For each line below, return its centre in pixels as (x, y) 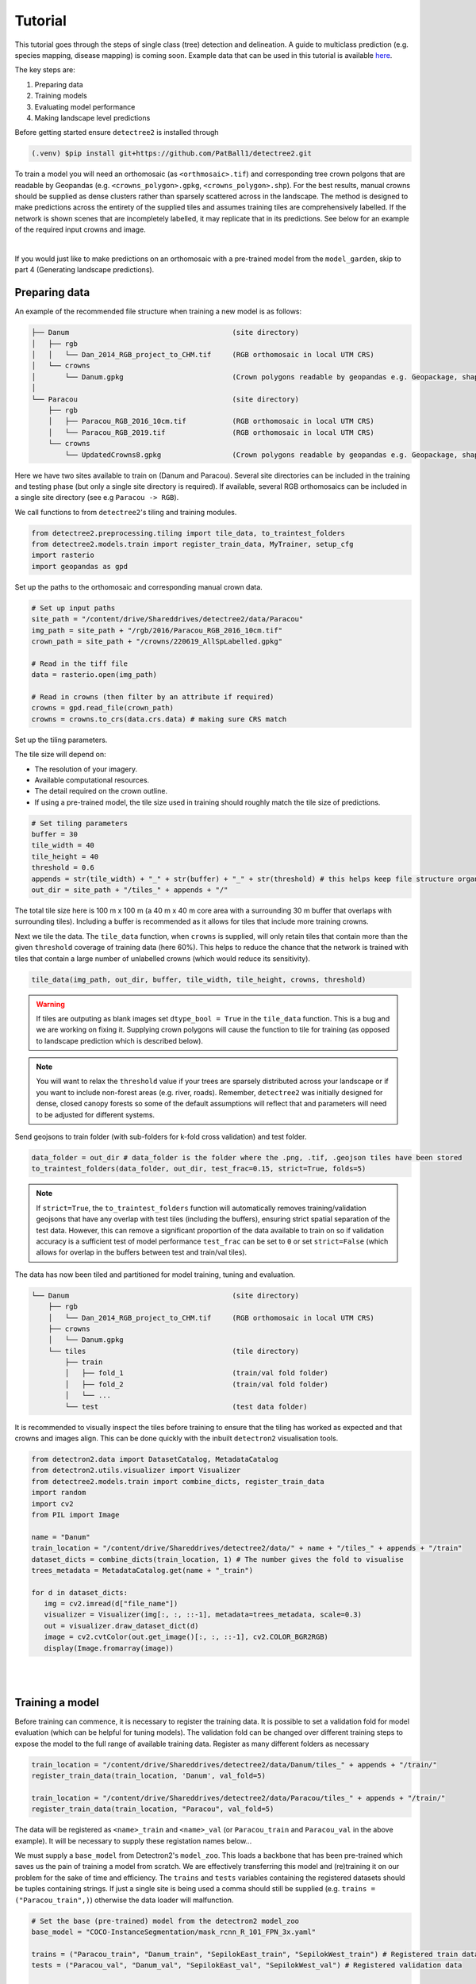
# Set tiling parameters (80, 823)
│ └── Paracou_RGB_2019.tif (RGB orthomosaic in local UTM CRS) (211, 432)
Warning (50, 1004)
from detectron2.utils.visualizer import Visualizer (136, 1471)
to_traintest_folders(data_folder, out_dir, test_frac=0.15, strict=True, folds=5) (199, 1169)
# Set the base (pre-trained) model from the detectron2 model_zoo (165, 1921)
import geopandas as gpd (80, 566)
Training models (61, 96)
